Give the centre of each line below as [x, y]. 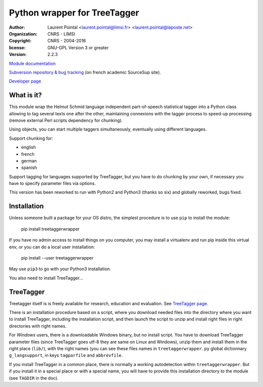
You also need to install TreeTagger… [46, 278]
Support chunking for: [31, 138]
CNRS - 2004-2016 [67, 41]
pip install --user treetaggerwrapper [57, 258]
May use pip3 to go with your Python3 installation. [60, 269]
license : [17, 47]
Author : [17, 27]
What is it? [26, 95]
